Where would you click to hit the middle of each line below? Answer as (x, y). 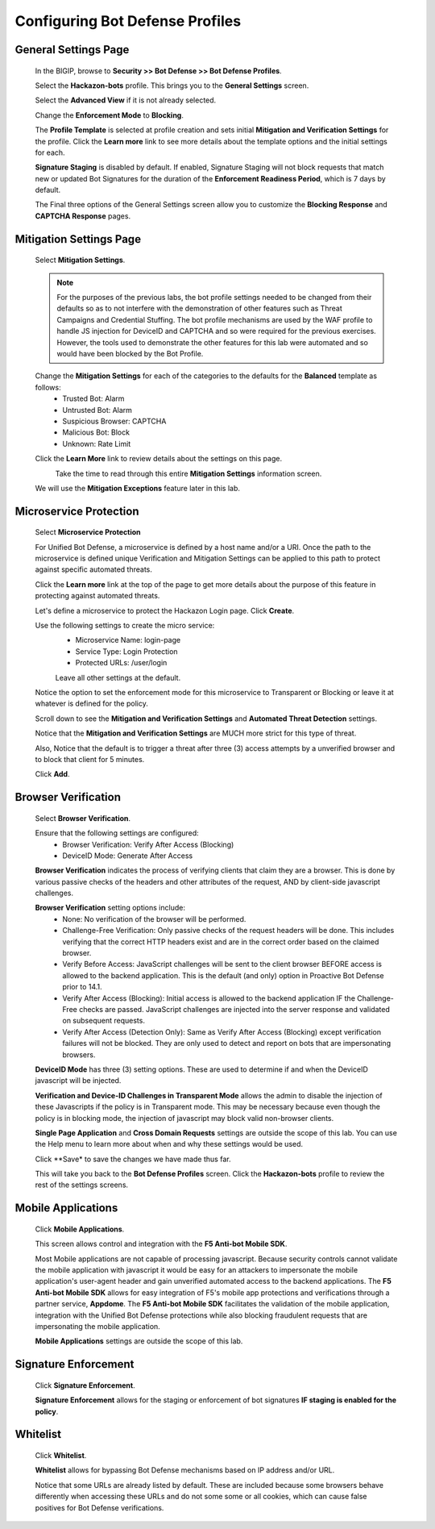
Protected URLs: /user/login (121, 663)
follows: (48, 387)
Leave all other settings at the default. (118, 677)
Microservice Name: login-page (128, 640)
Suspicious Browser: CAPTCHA (114, 421)
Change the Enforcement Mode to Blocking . (110, 115)
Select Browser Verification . (83, 818)
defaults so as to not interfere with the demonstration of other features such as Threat (199, 308)
